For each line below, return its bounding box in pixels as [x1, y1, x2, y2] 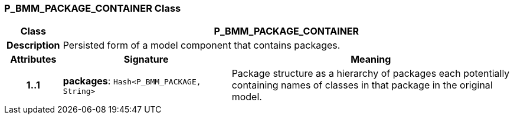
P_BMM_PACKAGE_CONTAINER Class [4, 2, 181, 14]
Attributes [10, 53, 57, 66]
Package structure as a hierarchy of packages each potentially [231, 67, 510, 80]
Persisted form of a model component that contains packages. [63, 39, 341, 52]
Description [6, 39, 60, 52]
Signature [123, 53, 169, 66]
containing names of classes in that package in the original [231, 79, 493, 91]
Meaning [351, 53, 391, 66]
